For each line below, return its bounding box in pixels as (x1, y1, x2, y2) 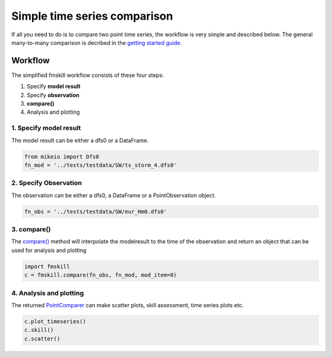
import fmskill (24, 263, 70, 270)
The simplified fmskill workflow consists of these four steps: (11, 71, 164, 79)
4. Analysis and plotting (11, 289, 84, 297)
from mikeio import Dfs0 (24, 153, 100, 160)
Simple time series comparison (11, 9, 173, 23)
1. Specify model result (11, 124, 81, 132)
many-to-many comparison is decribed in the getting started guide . (11, 39, 182, 46)
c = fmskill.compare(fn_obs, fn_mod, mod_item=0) (24, 272, 177, 279)
